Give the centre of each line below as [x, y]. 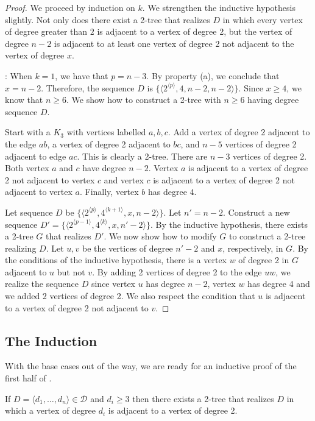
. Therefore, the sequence [88, 87]
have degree [104, 168]
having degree [273, 100]
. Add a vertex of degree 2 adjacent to [239, 132]
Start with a [28, 132]
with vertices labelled [106, 132]
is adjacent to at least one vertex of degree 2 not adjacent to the [174, 43]
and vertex [124, 179]
